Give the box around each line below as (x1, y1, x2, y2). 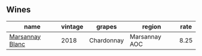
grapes (96, 22, 117, 30)
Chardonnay (89, 36, 124, 44)
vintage (61, 22, 84, 30)
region (142, 22, 161, 30)
